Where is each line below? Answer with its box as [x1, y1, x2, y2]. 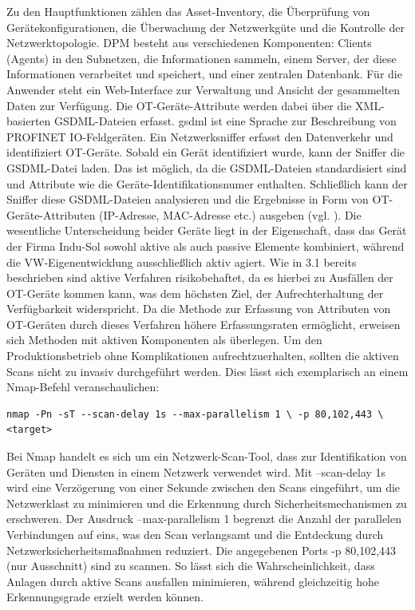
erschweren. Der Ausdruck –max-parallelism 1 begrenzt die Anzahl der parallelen [6, 510, 401, 527]
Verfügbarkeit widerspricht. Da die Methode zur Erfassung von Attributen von [6, 300, 391, 317]
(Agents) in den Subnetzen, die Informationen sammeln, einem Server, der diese [6, 50, 397, 66]
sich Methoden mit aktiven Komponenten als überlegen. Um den [6, 331, 322, 348]
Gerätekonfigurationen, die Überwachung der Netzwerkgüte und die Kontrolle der [6, 18, 405, 35]
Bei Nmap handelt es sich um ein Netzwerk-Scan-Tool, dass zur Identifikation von [6, 448, 407, 465]
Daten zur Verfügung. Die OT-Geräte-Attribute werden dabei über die [6, 97, 352, 113]
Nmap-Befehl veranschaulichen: [6, 378, 160, 395]
